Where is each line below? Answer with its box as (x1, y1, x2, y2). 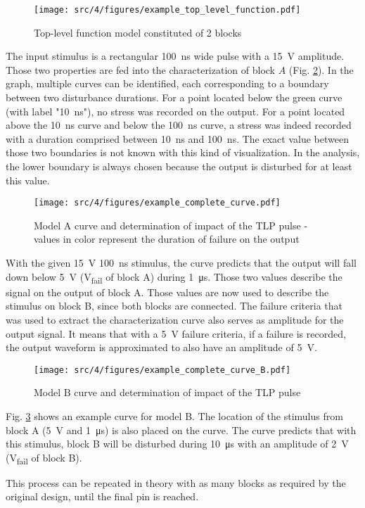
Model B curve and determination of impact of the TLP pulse (34, 385, 301, 400)
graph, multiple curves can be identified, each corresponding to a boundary (6, 76, 329, 91)
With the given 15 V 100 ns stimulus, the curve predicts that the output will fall (6, 255, 357, 270)
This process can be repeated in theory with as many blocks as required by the (6, 475, 346, 490)
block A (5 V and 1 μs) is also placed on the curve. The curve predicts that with (6, 422, 357, 437)
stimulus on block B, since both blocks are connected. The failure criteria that (6, 298, 342, 313)
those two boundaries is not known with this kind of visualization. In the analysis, (6, 145, 360, 160)
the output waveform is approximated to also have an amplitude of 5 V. (6, 340, 317, 355)
